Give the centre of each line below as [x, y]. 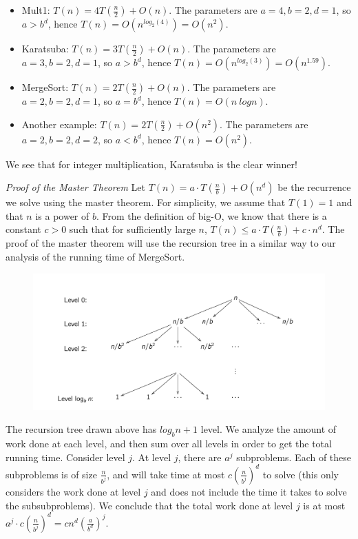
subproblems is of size [51, 474]
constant [23, 229]
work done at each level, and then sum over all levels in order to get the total [169, 444]
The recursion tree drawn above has [81, 429]
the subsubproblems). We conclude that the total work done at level [149, 505]
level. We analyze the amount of [268, 429]
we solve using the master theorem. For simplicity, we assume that [146, 202]
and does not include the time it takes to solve [249, 491]
